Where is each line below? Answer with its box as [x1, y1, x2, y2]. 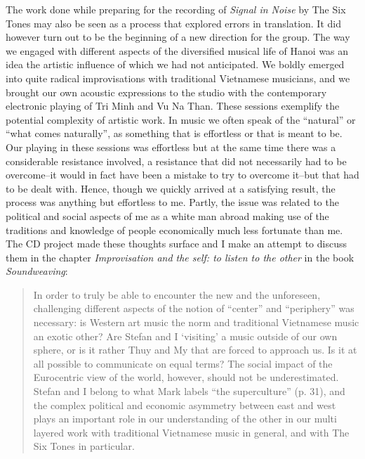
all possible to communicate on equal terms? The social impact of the [33, 356, 333, 370]
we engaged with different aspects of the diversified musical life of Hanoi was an [6, 43, 349, 58]
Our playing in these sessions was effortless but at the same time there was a [6, 139, 336, 154]
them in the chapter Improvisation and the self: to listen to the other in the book [6, 250, 354, 264]
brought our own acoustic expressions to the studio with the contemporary [6, 84, 327, 99]
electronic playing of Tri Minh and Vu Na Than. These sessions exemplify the [6, 98, 340, 113]
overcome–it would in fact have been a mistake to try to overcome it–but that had [6, 167, 359, 182]
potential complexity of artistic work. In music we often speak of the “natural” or [6, 112, 356, 127]
